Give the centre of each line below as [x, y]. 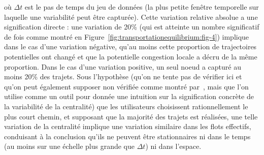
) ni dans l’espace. [173, 146]
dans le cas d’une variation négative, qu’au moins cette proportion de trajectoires [130, 46]
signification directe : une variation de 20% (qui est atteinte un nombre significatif [132, 27]
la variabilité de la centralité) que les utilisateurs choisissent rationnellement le [126, 106]
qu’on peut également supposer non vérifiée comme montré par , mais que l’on [126, 86]
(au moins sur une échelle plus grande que [69, 146]
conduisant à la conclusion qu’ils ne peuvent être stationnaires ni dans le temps [127, 136]
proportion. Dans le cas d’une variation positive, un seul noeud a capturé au [123, 66]
